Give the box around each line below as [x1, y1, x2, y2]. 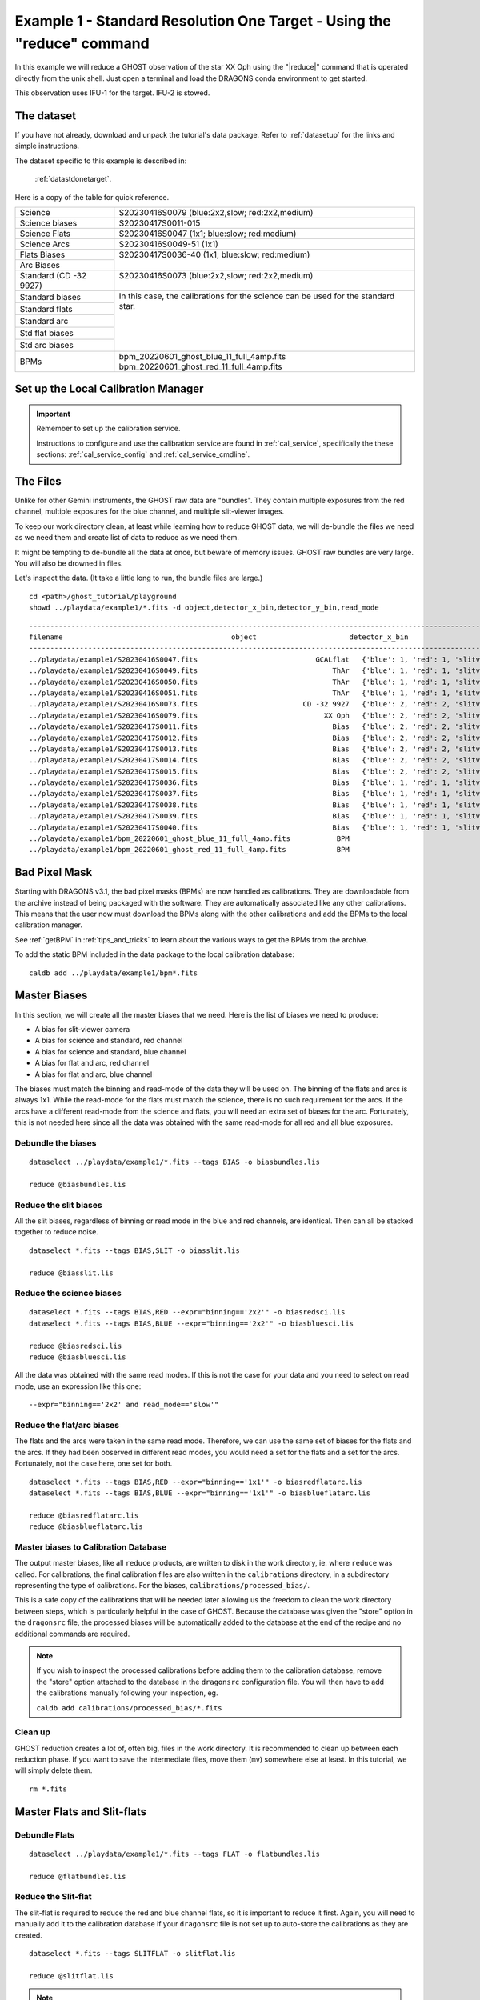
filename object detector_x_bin [29, 632, 409, 642]
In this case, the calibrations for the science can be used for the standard [118, 290, 395, 302]
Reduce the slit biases [14, 1199, 103, 1210]
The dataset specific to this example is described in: [14, 156, 187, 166]
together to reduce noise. [14, 1227, 99, 1237]
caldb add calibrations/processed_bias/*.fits [36, 1703, 222, 1712]
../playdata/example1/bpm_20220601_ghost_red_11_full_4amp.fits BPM [29, 845, 350, 854]
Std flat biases [19, 328, 74, 339]
